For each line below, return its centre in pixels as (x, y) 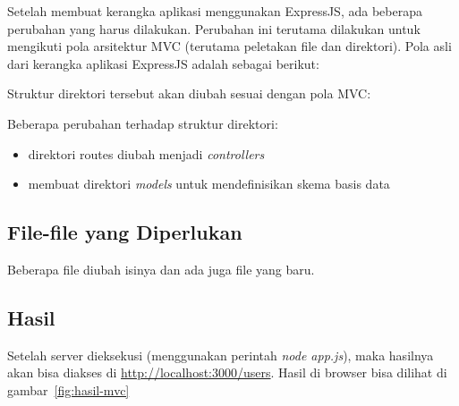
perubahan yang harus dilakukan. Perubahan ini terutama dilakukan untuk (214, 28)
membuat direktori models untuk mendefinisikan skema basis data (209, 184)
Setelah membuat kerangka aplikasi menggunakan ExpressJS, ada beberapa (215, 11)
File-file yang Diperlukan (125, 232)
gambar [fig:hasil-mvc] (68, 389)
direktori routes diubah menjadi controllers (146, 153)
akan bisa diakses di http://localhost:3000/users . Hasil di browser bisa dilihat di (227, 372)
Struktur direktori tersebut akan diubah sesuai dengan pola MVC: (189, 93)
